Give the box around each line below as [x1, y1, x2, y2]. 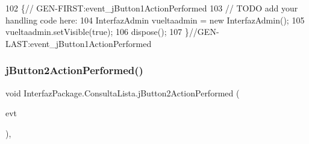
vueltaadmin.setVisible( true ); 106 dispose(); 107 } [5, 25, 189, 38]
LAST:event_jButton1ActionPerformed [5, 37, 152, 49]
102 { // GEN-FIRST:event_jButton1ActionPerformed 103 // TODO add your [5, 2, 298, 14]
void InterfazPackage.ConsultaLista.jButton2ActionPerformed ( [5, 86, 240, 99]
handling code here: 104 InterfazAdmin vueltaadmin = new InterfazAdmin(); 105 [5, 13, 305, 26]
